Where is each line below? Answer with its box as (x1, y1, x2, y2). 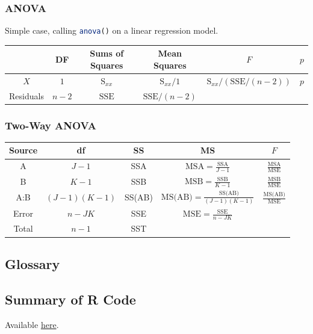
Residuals (9, 89, 44, 102)
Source (9, 144, 38, 156)
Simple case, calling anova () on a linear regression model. (5, 24, 218, 37)
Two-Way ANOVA (5, 117, 96, 132)
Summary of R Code (5, 289, 136, 308)
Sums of (90, 47, 124, 60)
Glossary (5, 254, 60, 273)
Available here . (5, 318, 59, 330)
